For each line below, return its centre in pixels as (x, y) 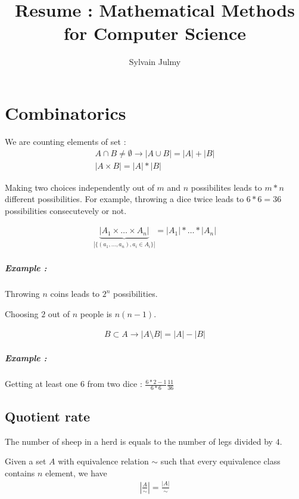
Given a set (26, 461)
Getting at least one (41, 384)
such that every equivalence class (220, 461)
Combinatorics (66, 112)
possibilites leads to (226, 187)
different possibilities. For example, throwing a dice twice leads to (124, 199)
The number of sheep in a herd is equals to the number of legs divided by (139, 441)
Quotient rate (48, 416)
